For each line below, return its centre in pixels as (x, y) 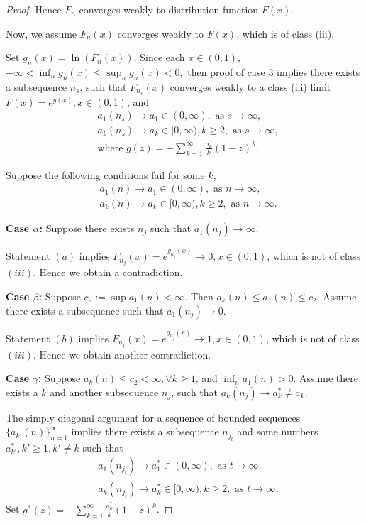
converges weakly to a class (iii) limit (250, 86)
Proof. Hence (34, 9)
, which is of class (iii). (285, 33)
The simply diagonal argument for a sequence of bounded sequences (153, 417)
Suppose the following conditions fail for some (105, 174)
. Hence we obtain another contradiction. (122, 354)
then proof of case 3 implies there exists (274, 71)
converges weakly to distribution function (169, 9)
